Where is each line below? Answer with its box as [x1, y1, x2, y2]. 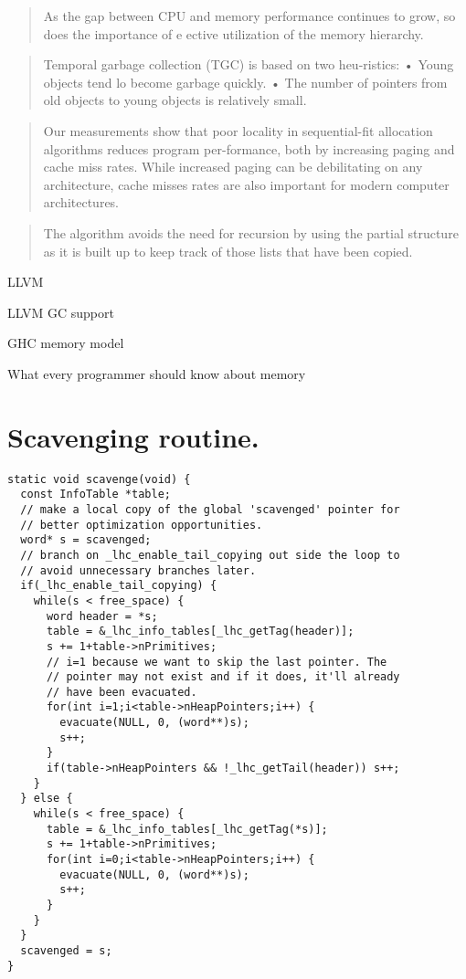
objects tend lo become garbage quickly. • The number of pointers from [43, 72, 448, 91]
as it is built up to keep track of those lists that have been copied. [43, 241, 413, 260]
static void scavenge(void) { [7, 472, 191, 486]
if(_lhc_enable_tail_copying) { [20, 579, 217, 593]
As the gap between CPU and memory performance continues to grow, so [43, 6, 456, 25]
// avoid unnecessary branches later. [20, 563, 257, 577]
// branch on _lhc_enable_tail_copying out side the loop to [20, 548, 400, 562]
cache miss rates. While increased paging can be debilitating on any [43, 157, 423, 176]
